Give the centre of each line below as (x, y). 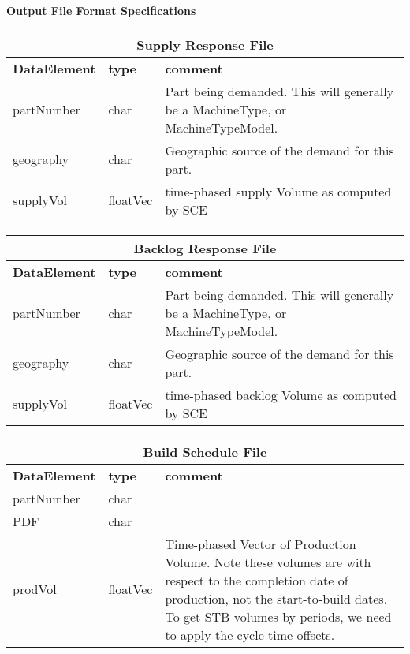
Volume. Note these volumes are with (268, 562)
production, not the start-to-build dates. (276, 598)
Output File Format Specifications (101, 10)
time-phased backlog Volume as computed (281, 394)
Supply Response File (205, 44)
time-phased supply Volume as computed (278, 191)
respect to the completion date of (257, 580)
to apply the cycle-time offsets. (250, 634)
